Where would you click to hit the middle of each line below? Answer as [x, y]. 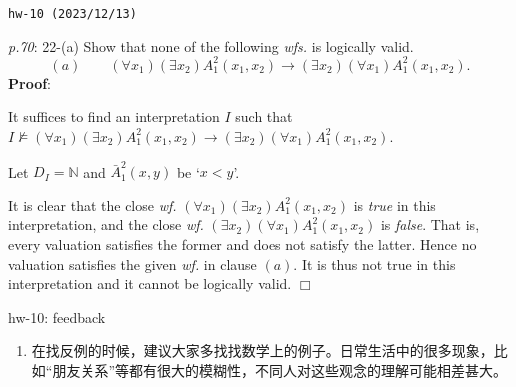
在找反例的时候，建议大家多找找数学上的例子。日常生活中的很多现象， [262, 350]
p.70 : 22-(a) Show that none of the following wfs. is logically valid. [211, 45]
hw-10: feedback [57, 316]
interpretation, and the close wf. [106, 224]
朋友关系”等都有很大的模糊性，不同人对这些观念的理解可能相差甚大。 [280, 370]
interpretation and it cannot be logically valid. [150, 283]
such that [264, 116]
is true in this [394, 204]
